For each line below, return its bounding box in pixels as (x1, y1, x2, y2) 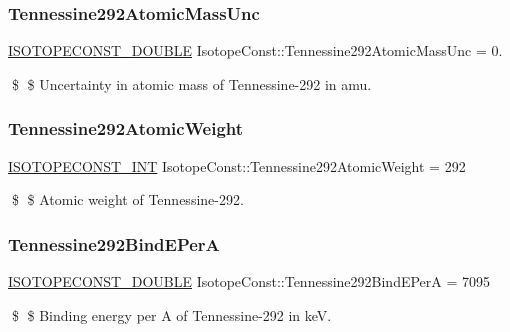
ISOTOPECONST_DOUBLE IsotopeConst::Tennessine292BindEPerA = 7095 (8, 271, 491, 292)
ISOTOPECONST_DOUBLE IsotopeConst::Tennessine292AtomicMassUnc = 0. (8, 40, 503, 61)
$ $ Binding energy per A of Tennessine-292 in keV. (11, 304, 332, 325)
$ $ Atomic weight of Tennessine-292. (11, 189, 244, 210)
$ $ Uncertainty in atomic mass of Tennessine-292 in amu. (11, 73, 372, 94)
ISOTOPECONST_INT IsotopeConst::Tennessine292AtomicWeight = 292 (8, 155, 466, 176)
